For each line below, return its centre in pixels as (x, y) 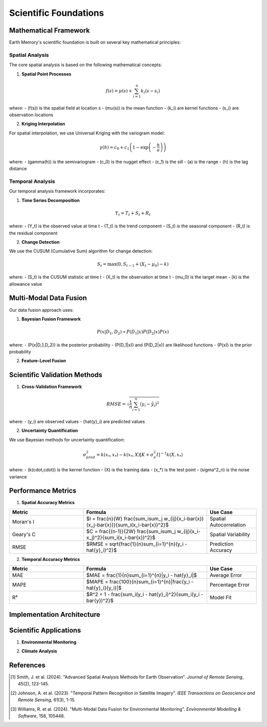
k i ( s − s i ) (150, 91)
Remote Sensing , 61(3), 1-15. (47, 700)
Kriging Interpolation (43, 124)
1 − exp (140, 147)
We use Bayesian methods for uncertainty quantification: (67, 439)
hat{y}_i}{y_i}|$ (104, 588)
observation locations (31, 115)
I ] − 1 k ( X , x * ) (170, 455)
